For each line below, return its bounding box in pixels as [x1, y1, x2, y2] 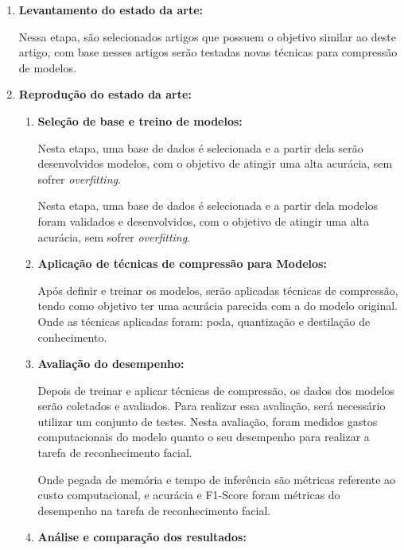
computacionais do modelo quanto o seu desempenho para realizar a [37, 428, 370, 445]
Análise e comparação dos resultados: [37, 529, 247, 545]
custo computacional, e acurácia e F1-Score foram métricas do [37, 486, 340, 503]
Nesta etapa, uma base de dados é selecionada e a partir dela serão [37, 139, 363, 156]
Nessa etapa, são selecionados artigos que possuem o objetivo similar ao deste [18, 28, 396, 45]
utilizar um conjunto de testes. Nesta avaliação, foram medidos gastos [37, 412, 378, 429]
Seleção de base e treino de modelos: [37, 112, 243, 129]
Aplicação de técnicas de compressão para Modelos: [37, 255, 327, 272]
